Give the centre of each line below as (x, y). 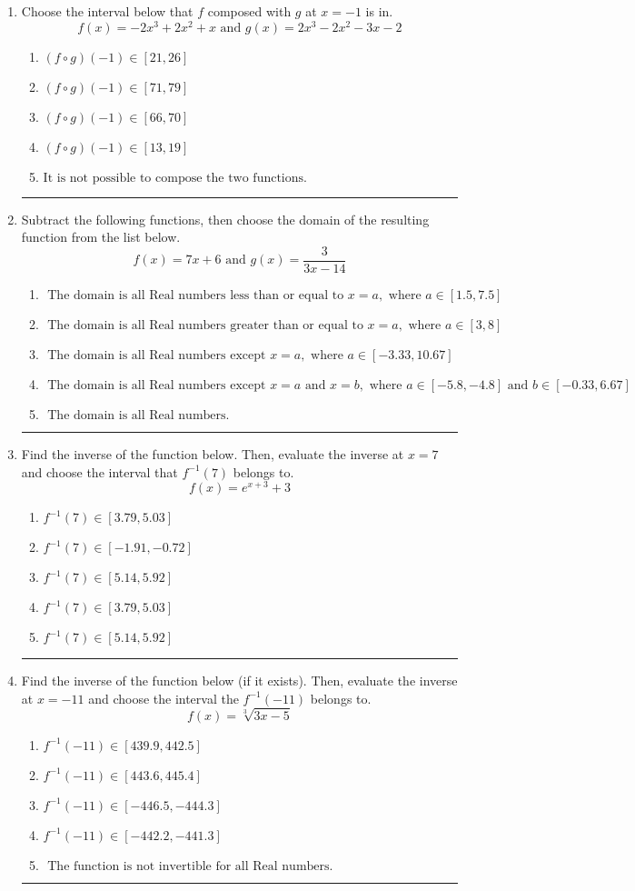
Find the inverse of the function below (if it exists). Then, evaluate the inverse (239, 681)
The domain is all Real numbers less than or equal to (196, 295)
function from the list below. (101, 237)
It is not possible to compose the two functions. (175, 178)
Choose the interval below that (107, 11)
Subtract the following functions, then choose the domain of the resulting (225, 219)
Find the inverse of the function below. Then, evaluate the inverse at (213, 453)
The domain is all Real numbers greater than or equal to (205, 325)
